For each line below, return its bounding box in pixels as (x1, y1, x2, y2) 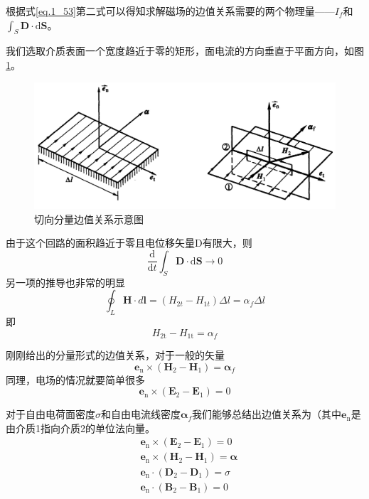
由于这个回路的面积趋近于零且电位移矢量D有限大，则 (6, 235, 252, 250)
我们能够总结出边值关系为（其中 (192, 407, 341, 422)
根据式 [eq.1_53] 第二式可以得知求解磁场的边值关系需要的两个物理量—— (6, 4, 335, 18)
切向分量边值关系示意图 (34, 211, 144, 226)
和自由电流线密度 (101, 407, 181, 422)
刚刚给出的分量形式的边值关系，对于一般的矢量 (6, 348, 225, 363)
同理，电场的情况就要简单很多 (6, 372, 145, 387)
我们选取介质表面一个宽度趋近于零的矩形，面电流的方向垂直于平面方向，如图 (6, 43, 364, 58)
